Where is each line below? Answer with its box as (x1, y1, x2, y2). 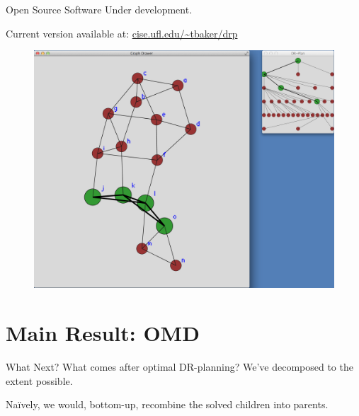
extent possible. (6, 373, 73, 388)
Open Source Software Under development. (6, 2, 193, 16)
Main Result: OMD (6, 318, 200, 347)
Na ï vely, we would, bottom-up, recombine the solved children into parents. (6, 397, 329, 412)
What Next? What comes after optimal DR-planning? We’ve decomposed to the (6, 359, 353, 374)
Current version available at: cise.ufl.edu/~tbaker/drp (6, 25, 238, 40)
